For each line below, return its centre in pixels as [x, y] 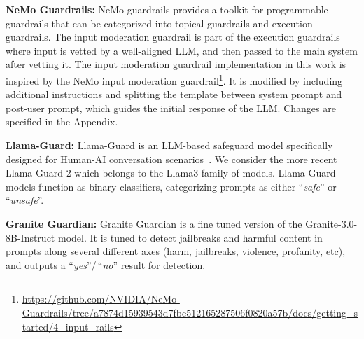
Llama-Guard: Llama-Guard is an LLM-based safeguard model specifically [169, 145]
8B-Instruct [30, 237]
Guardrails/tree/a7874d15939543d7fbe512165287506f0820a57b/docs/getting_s [190, 312]
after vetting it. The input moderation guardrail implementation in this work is [176, 64]
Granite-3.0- [331, 223]
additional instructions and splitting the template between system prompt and [174, 94]
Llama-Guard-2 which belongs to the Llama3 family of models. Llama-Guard [171, 173]
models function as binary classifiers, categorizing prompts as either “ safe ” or [171, 186]
